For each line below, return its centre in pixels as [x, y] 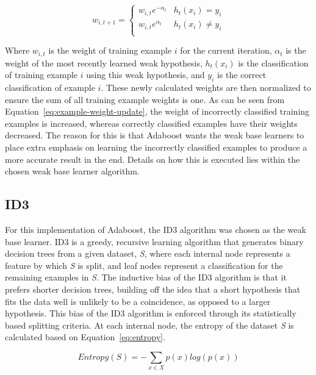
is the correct [242, 75]
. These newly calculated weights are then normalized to [206, 87]
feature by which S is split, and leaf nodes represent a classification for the [144, 265]
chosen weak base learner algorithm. [72, 171]
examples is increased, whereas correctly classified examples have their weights [151, 123]
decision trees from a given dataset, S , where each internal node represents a [148, 253]
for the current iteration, [226, 50]
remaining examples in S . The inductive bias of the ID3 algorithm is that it [146, 277]
